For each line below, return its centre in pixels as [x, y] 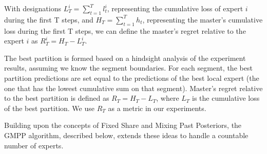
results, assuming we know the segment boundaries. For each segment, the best [128, 68]
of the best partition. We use [49, 108]
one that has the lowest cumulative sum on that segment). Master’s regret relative [133, 88]
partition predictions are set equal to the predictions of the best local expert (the [132, 78]
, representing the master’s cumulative [203, 19]
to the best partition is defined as [57, 98]
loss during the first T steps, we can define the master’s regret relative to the [125, 30]
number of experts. [34, 145]
